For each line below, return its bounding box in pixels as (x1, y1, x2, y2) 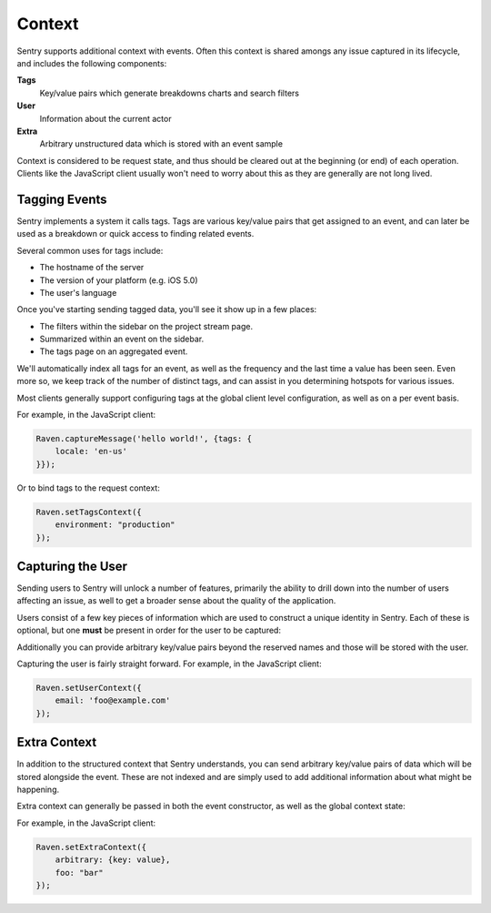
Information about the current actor (39, 113, 172, 124)
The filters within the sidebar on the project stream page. (39, 320, 254, 331)
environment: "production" (55, 520, 176, 530)
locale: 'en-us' (55, 446, 127, 457)
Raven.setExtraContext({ (35, 842, 147, 852)
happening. (16, 784, 59, 796)
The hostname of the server (39, 262, 145, 273)
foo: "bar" (55, 867, 104, 877)
